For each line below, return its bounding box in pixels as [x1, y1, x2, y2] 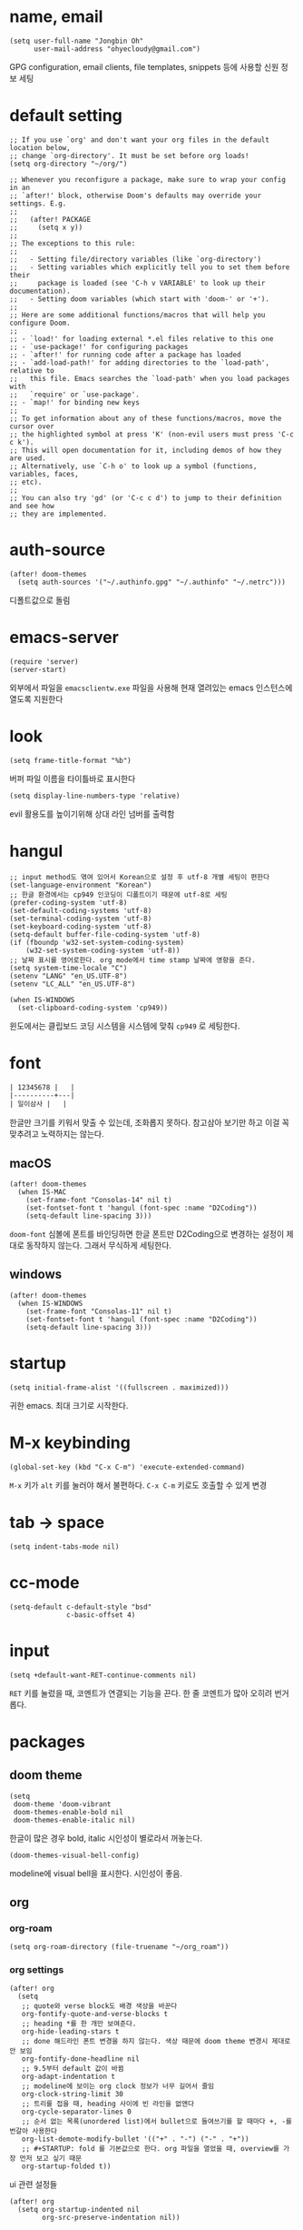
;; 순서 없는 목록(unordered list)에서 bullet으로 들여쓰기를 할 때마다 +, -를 [21, 2117, 292, 2126]
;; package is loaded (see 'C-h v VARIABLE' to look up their [9, 278, 266, 287]
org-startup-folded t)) [21, 2162, 112, 2171]
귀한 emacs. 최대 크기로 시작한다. [9, 1400, 129, 1411]
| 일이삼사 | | [9, 1100, 68, 1109]
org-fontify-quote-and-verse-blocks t [21, 2010, 169, 2019]
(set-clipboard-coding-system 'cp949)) [17, 1003, 169, 1012]
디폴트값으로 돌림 [9, 594, 71, 606]
